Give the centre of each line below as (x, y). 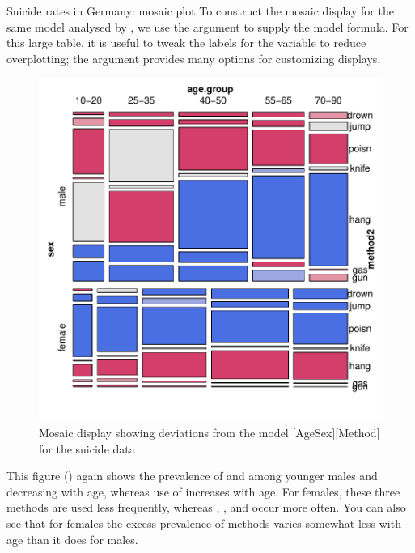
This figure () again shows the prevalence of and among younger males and (192, 476)
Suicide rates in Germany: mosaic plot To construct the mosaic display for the (200, 11)
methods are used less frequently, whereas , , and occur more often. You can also (206, 507)
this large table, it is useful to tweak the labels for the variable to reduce (186, 43)
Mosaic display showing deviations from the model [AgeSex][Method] (210, 432)
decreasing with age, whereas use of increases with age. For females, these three (203, 491)
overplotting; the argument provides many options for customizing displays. (194, 58)
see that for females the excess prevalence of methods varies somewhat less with (204, 523)
